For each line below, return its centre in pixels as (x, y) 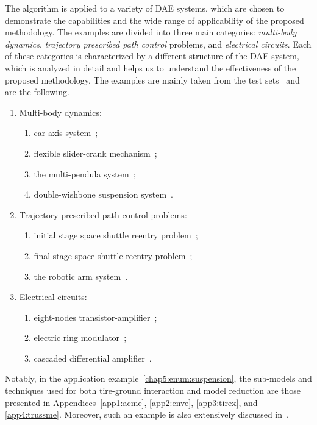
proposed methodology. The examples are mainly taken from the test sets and (152, 80)
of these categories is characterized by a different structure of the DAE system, (152, 56)
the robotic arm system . (81, 276)
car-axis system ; (66, 133)
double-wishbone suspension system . (103, 194)
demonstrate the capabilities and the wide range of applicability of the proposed (155, 20)
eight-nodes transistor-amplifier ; (95, 317)
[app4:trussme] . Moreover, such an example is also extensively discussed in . (147, 414)
